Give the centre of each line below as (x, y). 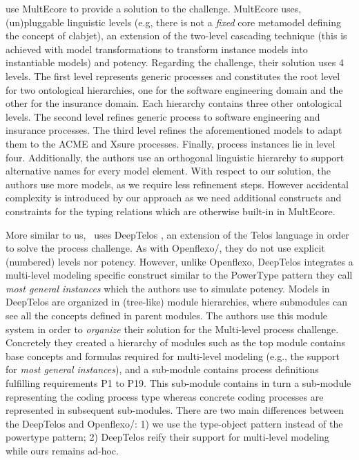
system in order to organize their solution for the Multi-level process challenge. (172, 329)
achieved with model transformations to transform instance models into (157, 49)
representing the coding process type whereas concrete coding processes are (165, 396)
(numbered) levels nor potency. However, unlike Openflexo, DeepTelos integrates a (179, 261)
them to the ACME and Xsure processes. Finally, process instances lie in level (171, 143)
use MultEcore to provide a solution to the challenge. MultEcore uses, (154, 8)
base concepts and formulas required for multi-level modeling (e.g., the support (173, 356)
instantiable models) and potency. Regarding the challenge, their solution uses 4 (175, 62)
